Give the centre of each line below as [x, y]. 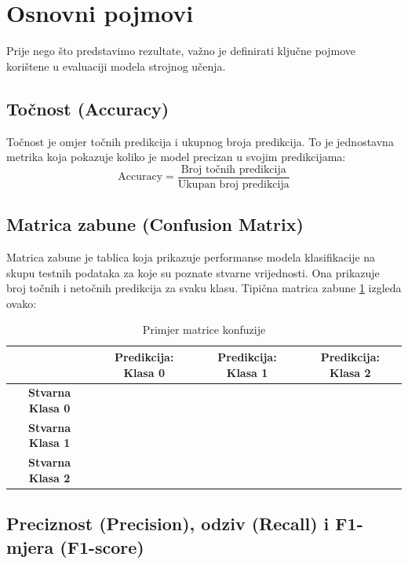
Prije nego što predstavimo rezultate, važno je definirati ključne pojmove [181, 51]
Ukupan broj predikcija [233, 184]
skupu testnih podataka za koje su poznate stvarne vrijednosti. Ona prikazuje [193, 272]
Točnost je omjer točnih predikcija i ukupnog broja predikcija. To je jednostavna [200, 141]
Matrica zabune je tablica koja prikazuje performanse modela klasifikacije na [191, 256]
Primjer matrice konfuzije [204, 330]
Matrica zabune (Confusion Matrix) [155, 224]
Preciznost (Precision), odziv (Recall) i [168, 524]
